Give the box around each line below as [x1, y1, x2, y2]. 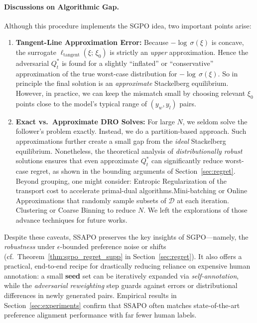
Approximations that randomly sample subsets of [15, 195, 166, 205]
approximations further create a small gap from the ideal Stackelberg [15, 135, 226, 146]
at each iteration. [177, 195, 229, 205]
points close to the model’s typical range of [15, 98, 147, 108]
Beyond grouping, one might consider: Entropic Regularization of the [15, 175, 227, 186]
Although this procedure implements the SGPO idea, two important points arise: [4, 20, 252, 30]
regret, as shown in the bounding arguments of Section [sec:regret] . [30, 165, 236, 176]
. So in [218, 68, 238, 78]
